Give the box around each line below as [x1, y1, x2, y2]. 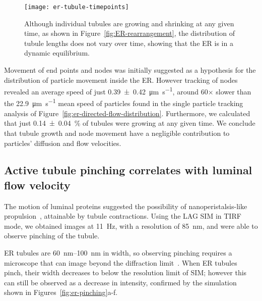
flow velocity [4, 177, 71, 192]
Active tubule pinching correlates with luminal [4, 162, 252, 178]
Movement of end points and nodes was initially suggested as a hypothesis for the [4, 65, 256, 75]
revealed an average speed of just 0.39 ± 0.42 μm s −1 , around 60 [4, 85, 208, 96]
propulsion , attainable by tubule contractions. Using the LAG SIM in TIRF [4, 211, 241, 221]
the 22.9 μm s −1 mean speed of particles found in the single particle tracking [4, 96, 243, 109]
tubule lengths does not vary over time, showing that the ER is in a [24, 37, 233, 48]
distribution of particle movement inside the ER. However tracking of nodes [4, 74, 238, 85]
